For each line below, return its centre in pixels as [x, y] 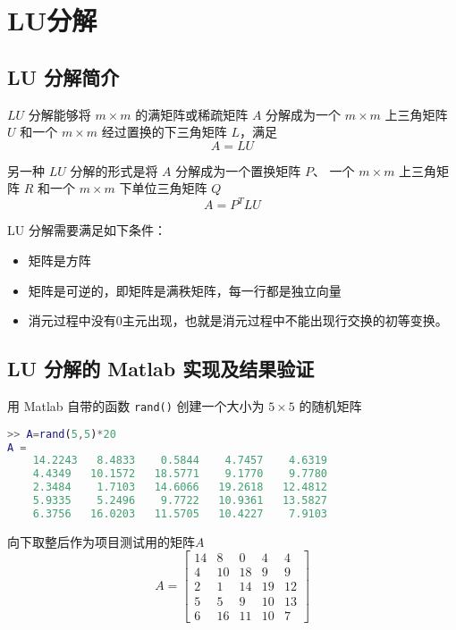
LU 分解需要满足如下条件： [87, 230]
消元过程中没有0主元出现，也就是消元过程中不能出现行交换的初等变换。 [238, 320]
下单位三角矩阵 [163, 188]
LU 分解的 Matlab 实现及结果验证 [161, 369]
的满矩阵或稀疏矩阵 [192, 114]
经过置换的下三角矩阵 [164, 132]
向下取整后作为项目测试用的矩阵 [101, 541]
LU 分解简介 [63, 76]
